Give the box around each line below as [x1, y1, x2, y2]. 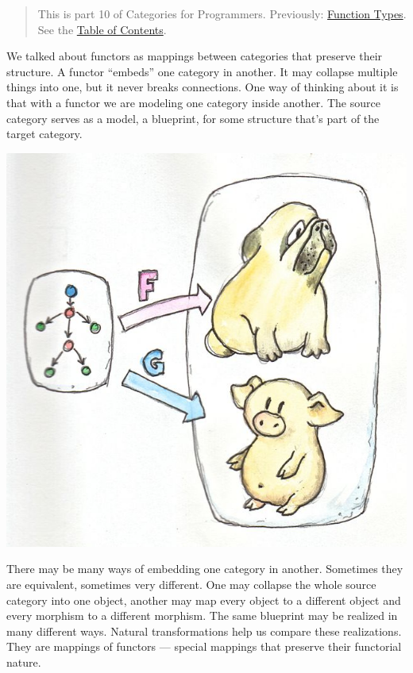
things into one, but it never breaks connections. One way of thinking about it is [6, 79, 399, 95]
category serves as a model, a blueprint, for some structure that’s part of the [6, 110, 380, 126]
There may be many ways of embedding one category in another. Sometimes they [6, 560, 403, 577]
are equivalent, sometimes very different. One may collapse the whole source [6, 576, 376, 593]
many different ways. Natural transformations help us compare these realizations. [6, 622, 402, 639]
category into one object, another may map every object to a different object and [6, 591, 401, 608]
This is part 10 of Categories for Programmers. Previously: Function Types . [37, 6, 407, 21]
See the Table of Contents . [37, 21, 167, 37]
